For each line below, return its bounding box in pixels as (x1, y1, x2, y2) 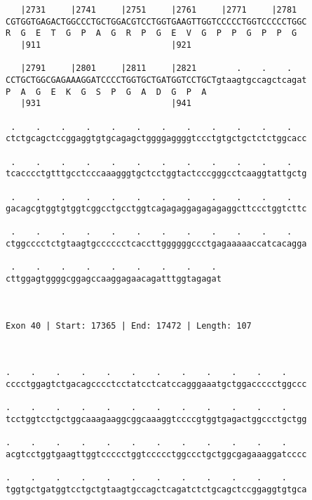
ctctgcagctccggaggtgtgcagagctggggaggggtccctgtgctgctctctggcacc (6, 133, 307, 144)
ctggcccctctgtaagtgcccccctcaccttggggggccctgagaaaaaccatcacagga (6, 239, 307, 249)
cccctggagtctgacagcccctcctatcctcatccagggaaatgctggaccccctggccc (6, 379, 307, 389)
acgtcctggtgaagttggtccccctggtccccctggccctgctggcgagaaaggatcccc (6, 449, 307, 459)
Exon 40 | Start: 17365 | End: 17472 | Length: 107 (6, 320, 252, 331)
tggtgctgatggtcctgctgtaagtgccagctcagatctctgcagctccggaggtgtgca (6, 484, 307, 494)
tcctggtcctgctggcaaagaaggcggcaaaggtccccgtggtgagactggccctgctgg (6, 414, 307, 424)
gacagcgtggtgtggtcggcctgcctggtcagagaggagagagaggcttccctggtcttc (6, 204, 307, 214)
